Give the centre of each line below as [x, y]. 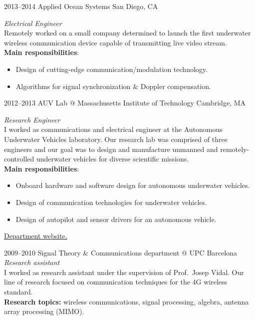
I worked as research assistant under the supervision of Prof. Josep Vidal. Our [124, 272]
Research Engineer [32, 119]
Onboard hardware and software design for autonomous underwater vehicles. [133, 185]
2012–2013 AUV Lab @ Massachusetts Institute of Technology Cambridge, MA [125, 103]
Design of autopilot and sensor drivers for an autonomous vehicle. [116, 219]
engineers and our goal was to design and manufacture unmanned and [111, 149]
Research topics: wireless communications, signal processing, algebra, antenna [127, 301]
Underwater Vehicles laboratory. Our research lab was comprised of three [116, 139]
